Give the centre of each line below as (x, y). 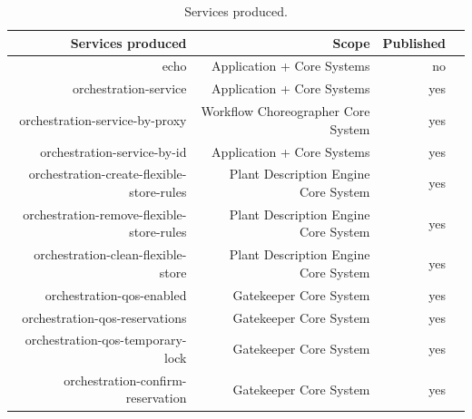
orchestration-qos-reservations (104, 317)
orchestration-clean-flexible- (110, 254)
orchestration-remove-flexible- (105, 214)
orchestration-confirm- (125, 380)
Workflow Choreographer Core (285, 111)
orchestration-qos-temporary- (106, 340)
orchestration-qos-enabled (116, 294)
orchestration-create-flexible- (108, 174)
